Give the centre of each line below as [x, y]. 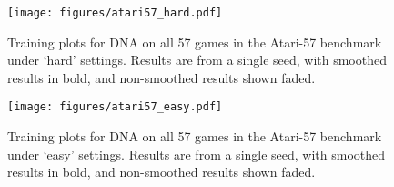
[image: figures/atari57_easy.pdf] [115, 107]
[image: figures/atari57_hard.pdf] [115, 13]
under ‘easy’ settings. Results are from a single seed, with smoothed [197, 154]
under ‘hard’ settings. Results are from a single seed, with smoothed [197, 60]
